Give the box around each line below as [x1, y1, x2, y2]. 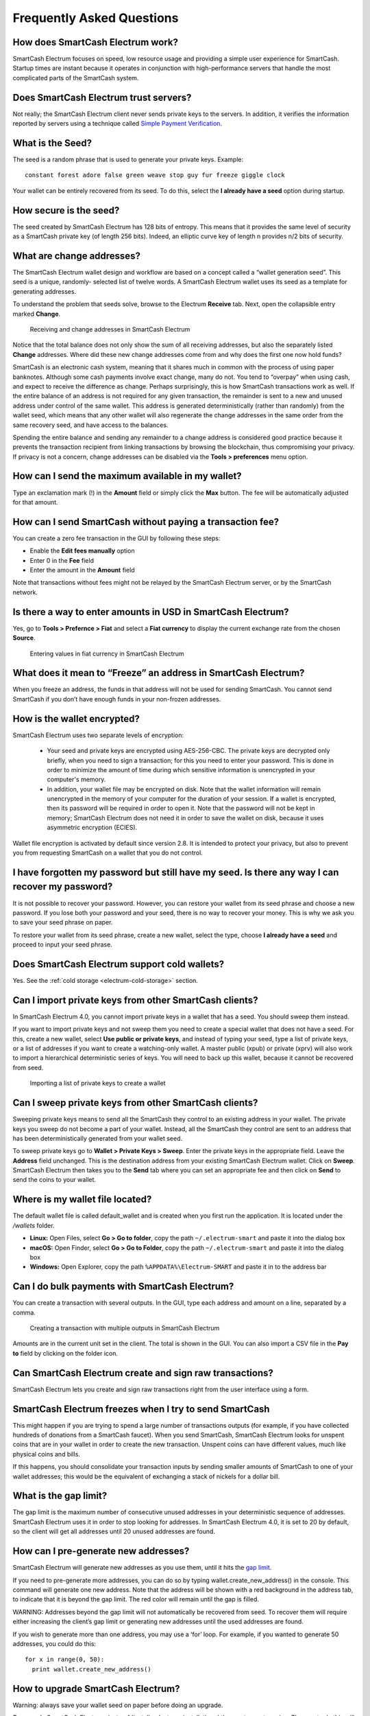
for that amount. [12, 498, 58, 506]
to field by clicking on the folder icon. [12, 1349, 119, 1357]
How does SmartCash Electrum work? [12, 36, 178, 48]
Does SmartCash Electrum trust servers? [12, 91, 192, 103]
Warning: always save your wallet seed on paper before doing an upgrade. [12, 1701, 223, 1709]
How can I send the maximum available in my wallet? [12, 470, 243, 482]
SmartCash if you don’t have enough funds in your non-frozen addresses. [12, 695, 221, 703]
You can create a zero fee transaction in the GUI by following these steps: [12, 534, 221, 542]
